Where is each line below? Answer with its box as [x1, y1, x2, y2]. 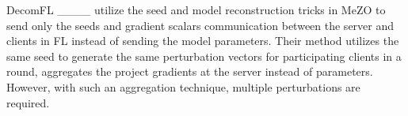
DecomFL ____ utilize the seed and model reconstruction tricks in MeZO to [6, 2, 386, 17]
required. [6, 94, 50, 110]
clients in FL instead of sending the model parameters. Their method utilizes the [6, 32, 399, 49]
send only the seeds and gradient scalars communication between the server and [6, 17, 395, 33]
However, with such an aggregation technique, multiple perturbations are [6, 78, 360, 95]
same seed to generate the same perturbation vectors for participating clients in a [6, 47, 402, 64]
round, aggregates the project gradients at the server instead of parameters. [6, 63, 373, 80]
